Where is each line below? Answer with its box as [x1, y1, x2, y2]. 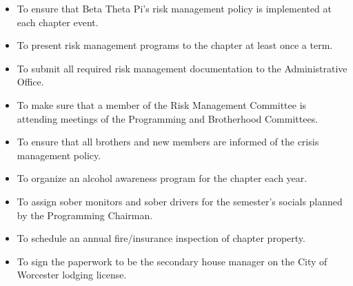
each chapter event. [17, 14, 99, 29]
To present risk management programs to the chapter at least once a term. [17, 38, 333, 52]
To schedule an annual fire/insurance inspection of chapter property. [17, 231, 305, 245]
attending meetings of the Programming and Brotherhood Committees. [17, 111, 319, 125]
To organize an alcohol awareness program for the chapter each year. [17, 171, 307, 185]
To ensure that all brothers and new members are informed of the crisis [17, 134, 319, 149]
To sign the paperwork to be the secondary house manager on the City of [17, 254, 327, 268]
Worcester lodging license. [17, 267, 127, 282]
